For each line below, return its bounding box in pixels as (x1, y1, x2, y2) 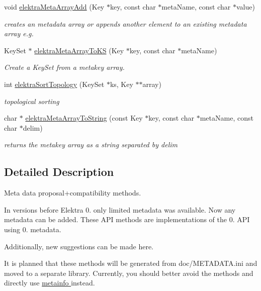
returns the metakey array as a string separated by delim (4, 139, 178, 150)
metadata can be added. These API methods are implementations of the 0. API (4, 214, 250, 225)
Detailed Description (4, 164, 114, 179)
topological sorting (4, 95, 59, 106)
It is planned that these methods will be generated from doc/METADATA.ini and (4, 258, 257, 268)
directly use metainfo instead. (4, 277, 95, 288)
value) (236, 2, 255, 12)
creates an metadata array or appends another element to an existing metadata (4, 18, 247, 29)
